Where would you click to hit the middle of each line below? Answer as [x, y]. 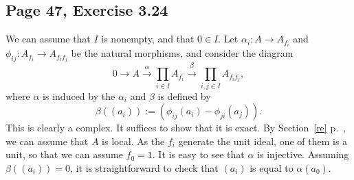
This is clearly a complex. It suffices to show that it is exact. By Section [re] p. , [176, 128]
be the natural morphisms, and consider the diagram [182, 53]
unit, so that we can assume [64, 154]
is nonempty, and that [148, 39]
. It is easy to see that [198, 154]
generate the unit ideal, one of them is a [263, 141]
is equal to [272, 167]
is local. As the [133, 141]
